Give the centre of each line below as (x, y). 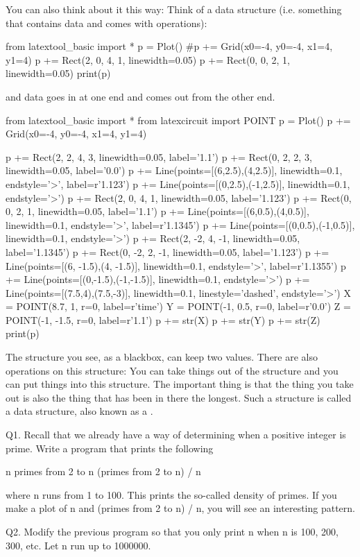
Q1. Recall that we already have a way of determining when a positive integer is (176, 435)
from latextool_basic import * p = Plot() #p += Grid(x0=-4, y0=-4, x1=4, (169, 46)
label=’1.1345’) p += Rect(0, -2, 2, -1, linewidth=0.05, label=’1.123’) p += (168, 251)
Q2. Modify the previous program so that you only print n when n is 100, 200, (172, 531)
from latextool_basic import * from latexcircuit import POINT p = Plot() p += (178, 120)
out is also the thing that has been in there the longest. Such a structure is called (179, 397)
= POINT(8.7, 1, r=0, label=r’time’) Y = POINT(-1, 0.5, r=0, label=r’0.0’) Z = (178, 306)
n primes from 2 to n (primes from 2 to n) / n (103, 471)
